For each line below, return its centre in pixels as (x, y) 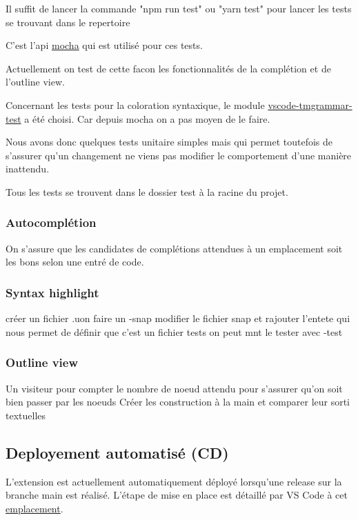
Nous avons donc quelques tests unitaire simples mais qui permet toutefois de (169, 142)
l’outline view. (35, 82)
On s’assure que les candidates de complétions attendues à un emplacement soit (174, 248)
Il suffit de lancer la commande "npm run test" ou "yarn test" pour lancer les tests (179, 8)
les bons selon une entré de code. (75, 262)
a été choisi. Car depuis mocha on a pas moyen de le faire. (147, 118)
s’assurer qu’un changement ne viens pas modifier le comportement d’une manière (179, 155)
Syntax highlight (52, 292)
